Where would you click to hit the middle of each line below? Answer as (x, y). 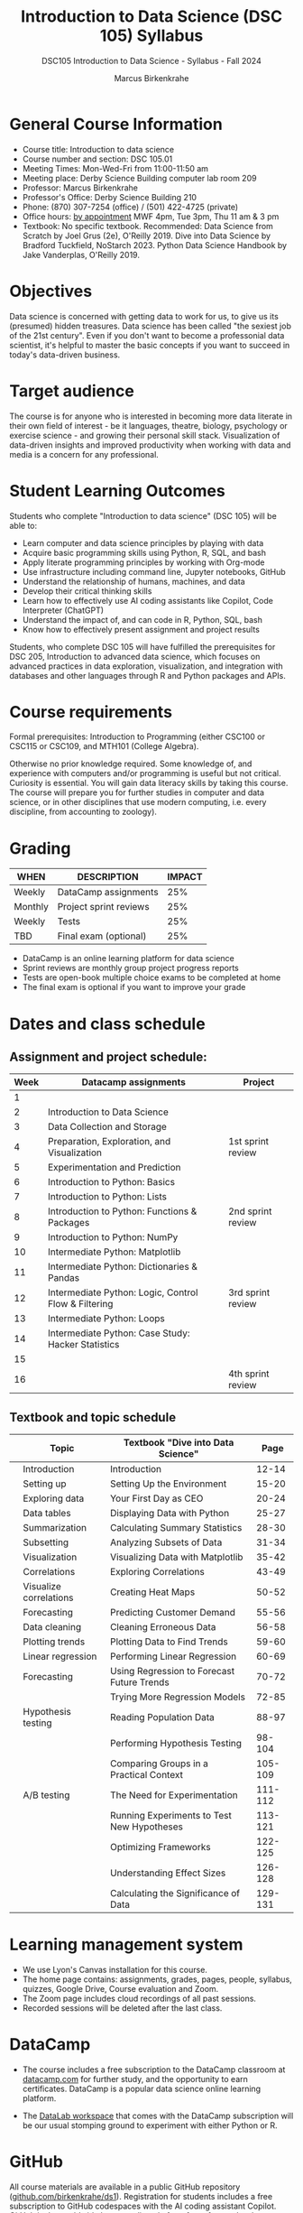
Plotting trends (54, 1642)
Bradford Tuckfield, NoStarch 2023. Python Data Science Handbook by (154, 245)
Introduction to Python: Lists (107, 1197)
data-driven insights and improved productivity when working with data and (150, 445)
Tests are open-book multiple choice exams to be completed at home (151, 977)
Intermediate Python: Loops (106, 1319)
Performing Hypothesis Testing (175, 1744)
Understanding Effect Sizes (168, 1873)
